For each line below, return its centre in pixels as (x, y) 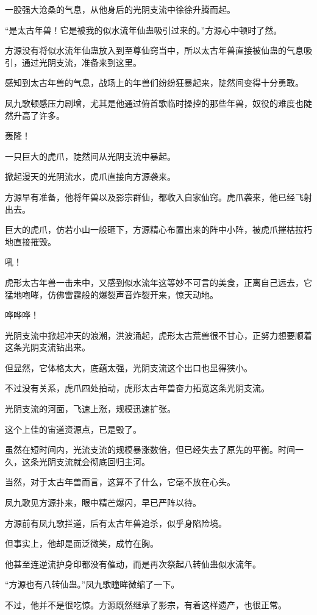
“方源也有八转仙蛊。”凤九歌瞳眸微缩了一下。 (92, 584)
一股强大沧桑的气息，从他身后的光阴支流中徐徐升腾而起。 (120, 9)
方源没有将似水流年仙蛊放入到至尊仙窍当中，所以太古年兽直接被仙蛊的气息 (154, 50)
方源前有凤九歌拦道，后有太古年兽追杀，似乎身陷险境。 (116, 523)
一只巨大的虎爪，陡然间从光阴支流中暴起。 (90, 156)
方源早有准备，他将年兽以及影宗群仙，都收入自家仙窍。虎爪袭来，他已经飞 (154, 197)
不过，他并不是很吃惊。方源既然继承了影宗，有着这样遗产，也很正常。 (146, 605)
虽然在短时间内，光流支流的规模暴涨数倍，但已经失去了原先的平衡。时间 (150, 450)
